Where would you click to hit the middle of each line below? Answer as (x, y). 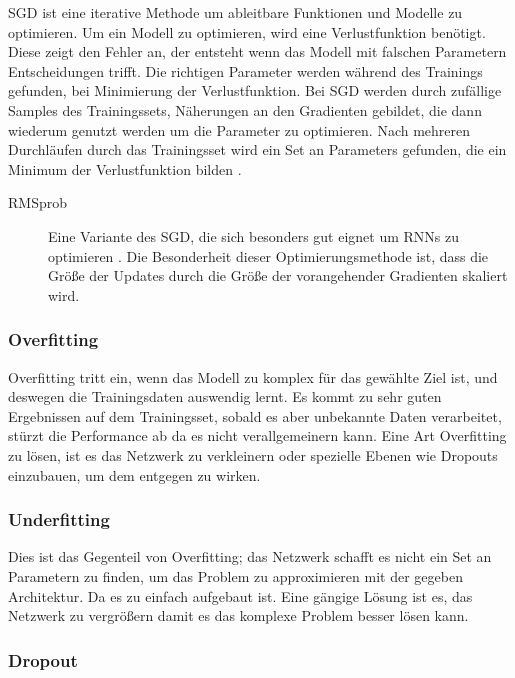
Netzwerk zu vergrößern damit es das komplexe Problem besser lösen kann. (238, 615)
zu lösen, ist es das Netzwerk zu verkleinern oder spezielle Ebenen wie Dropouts (253, 454)
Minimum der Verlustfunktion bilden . (125, 168)
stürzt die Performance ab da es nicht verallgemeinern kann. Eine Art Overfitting (257, 435)
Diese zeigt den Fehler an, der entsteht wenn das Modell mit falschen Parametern (257, 51)
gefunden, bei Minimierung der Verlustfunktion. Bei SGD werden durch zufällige (255, 90)
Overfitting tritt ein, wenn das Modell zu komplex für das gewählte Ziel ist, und (253, 376)
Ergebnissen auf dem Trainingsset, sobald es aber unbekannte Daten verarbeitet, (255, 415)
